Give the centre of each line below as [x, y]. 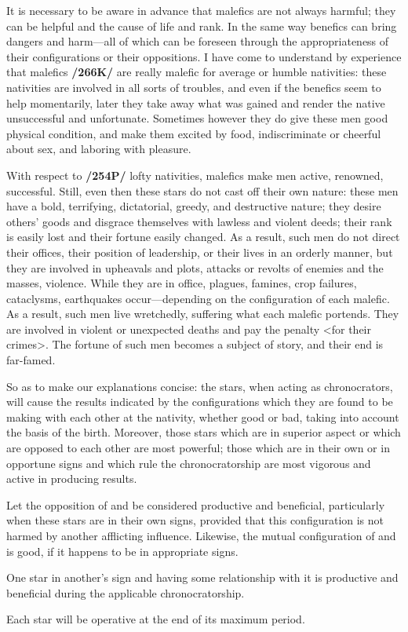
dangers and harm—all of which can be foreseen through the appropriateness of [198, 41]
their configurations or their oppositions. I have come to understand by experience [204, 56]
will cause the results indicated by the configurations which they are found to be [200, 402]
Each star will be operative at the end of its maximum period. [156, 619]
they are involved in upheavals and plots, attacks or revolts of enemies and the [195, 267]
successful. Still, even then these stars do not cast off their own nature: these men [202, 190]
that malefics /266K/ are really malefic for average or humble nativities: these [197, 72]
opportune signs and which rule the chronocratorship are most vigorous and [189, 463]
